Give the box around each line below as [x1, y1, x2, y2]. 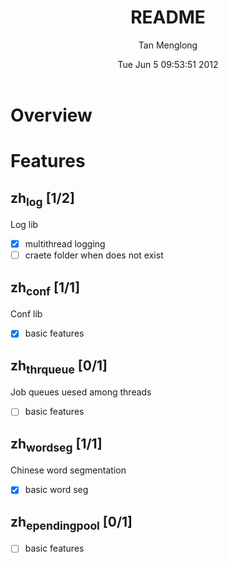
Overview [10, 104, 93, 126]
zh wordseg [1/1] [10, 435, 103, 455]
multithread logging [24, 238, 106, 250]
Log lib [10, 219, 39, 231]
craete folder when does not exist [24, 249, 164, 261]
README [130, 6, 206, 29]
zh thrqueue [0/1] [10, 357, 108, 376]
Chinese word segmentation [10, 464, 127, 476]
